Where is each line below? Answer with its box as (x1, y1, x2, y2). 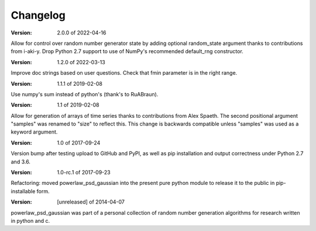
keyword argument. (11, 128, 58, 135)
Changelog (11, 9, 66, 22)
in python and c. (11, 217, 50, 224)
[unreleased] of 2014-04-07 (57, 198, 125, 205)
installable (11, 187, 36, 195)
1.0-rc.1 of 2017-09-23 (57, 169, 111, 176)
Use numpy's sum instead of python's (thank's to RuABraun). (11, 90, 159, 97)
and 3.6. (11, 158, 30, 165)
